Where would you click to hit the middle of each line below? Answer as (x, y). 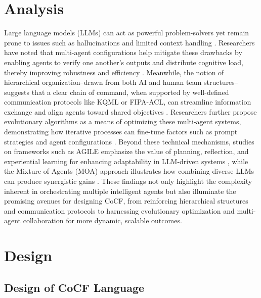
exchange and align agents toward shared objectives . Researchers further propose (130, 111)
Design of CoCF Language (74, 287)
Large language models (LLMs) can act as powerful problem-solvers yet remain (127, 33)
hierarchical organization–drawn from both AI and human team (103, 82)
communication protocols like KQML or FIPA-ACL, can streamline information (128, 102)
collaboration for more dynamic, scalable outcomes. (102, 220)
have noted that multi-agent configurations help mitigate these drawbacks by (123, 52)
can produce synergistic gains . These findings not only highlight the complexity (128, 181)
